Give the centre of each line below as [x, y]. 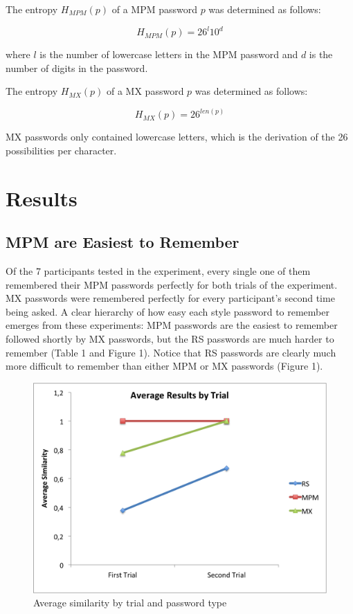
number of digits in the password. [77, 67]
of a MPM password [154, 9]
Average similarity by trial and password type [130, 603]
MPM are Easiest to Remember [123, 242]
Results [42, 198]
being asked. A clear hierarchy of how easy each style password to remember [168, 311]
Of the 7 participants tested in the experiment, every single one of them [158, 271]
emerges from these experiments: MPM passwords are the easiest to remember [172, 325]
